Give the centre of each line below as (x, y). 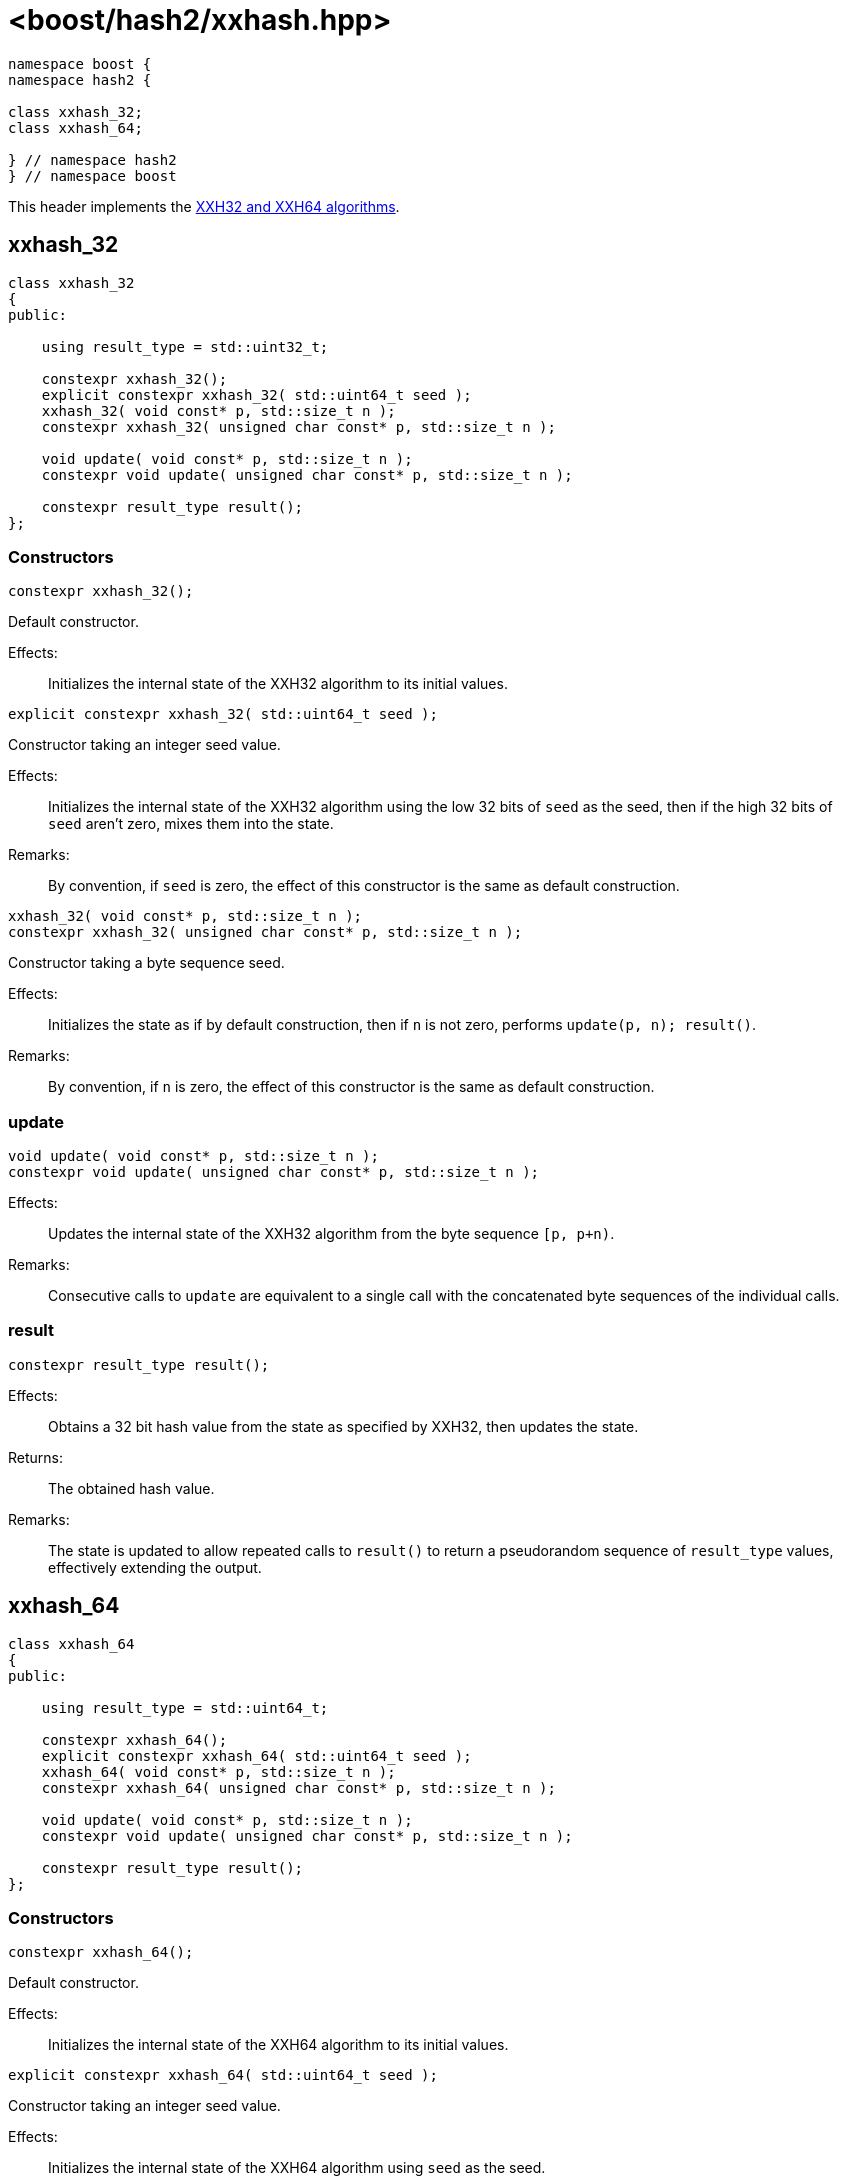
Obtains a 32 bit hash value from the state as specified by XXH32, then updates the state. (343, 1426)
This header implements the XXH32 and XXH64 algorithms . (204, 206)
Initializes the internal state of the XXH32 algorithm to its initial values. (278, 684)
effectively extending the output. (155, 1567)
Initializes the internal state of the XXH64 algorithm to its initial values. (278, 2045)
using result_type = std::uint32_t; (185, 346)
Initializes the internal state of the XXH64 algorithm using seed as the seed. (297, 2168)
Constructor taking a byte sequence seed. (146, 963)
